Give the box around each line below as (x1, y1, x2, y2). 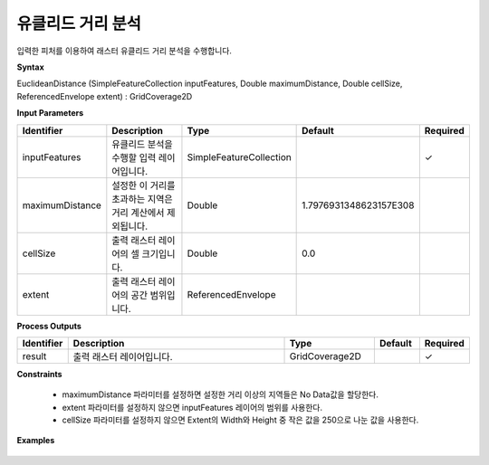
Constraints (16, 368, 62, 379)
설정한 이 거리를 (111, 179, 176, 192)
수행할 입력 (111, 151, 157, 164)
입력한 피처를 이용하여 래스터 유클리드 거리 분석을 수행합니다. (16, 45, 233, 56)
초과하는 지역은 (111, 193, 173, 205)
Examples (16, 435, 55, 446)
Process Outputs (16, 320, 81, 331)
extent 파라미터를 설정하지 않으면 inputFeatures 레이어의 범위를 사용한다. (62, 402, 323, 413)
